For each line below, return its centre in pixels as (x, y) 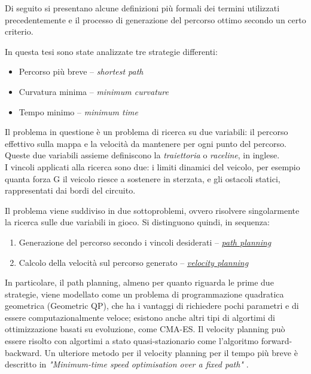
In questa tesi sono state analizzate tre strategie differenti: (111, 51)
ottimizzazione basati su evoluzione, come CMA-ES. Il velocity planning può (145, 329)
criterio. (19, 31)
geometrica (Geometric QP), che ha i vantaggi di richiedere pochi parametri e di (152, 306)
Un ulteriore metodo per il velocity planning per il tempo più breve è (171, 352)
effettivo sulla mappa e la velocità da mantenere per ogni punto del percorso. (146, 143)
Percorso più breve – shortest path (81, 71)
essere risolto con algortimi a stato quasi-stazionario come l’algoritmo (132, 341)
